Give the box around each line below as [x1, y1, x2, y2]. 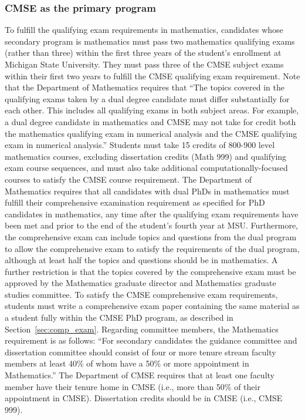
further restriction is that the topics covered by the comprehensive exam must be [5, 265, 296, 277]
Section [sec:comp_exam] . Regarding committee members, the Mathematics [5, 322, 279, 335]
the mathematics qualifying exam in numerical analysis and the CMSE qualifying [5, 127, 297, 139]
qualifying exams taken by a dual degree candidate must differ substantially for [5, 92, 290, 105]
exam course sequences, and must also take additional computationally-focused [5, 162, 288, 174]
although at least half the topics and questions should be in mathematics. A [5, 254, 278, 266]
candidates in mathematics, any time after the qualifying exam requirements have [5, 207, 299, 220]
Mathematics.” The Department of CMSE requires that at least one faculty [5, 369, 274, 381]
